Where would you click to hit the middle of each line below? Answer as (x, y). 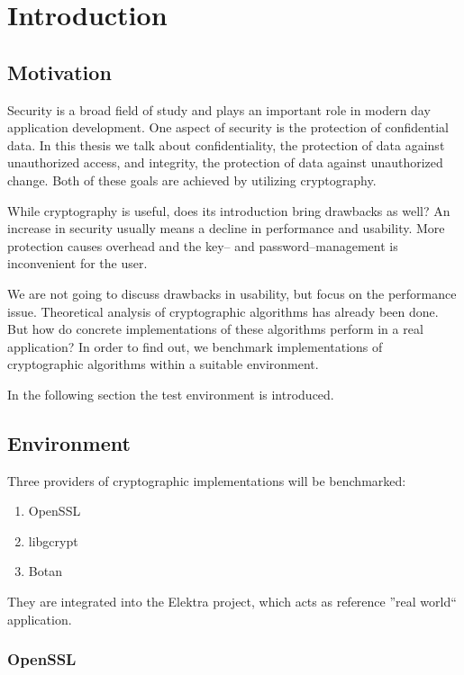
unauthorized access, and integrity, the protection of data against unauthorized (225, 162)
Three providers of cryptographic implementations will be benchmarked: (207, 480)
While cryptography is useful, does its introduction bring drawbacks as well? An (229, 210)
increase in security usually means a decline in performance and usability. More (226, 228)
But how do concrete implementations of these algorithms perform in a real (215, 329)
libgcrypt (53, 540)
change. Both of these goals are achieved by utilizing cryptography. (192, 180)
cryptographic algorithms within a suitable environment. (163, 364)
